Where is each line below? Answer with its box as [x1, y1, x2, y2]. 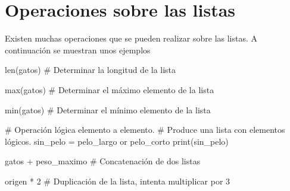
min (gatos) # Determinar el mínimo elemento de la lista [5, 103, 211, 116]
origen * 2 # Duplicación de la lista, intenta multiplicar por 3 [5, 174, 230, 187]
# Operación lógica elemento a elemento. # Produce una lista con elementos [5, 123, 285, 136]
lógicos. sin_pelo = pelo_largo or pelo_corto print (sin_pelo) [5, 135, 229, 147]
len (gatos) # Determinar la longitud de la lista [5, 63, 176, 76]
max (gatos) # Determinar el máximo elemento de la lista [5, 83, 214, 95]
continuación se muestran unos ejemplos [5, 43, 151, 56]
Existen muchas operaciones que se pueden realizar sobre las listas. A [5, 32, 258, 44]
